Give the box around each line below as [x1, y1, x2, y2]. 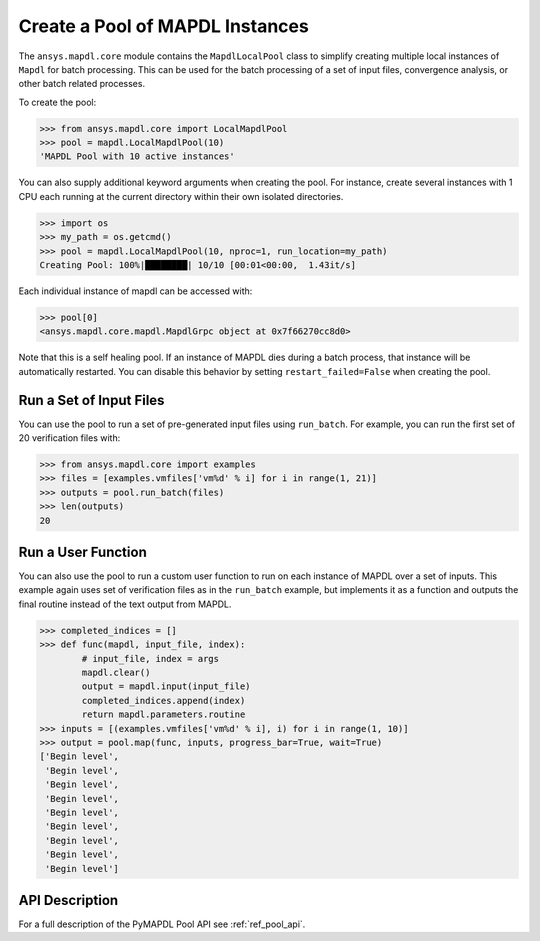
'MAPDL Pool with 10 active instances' [39, 151, 235, 162]
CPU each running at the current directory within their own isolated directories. [18, 190, 344, 202]
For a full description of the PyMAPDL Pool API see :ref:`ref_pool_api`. [18, 918, 306, 930]
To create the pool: [18, 96, 97, 108]
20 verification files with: [18, 432, 121, 444]
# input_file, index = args [81, 653, 220, 664]
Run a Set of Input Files [18, 391, 165, 409]
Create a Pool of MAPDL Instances [18, 15, 309, 37]
